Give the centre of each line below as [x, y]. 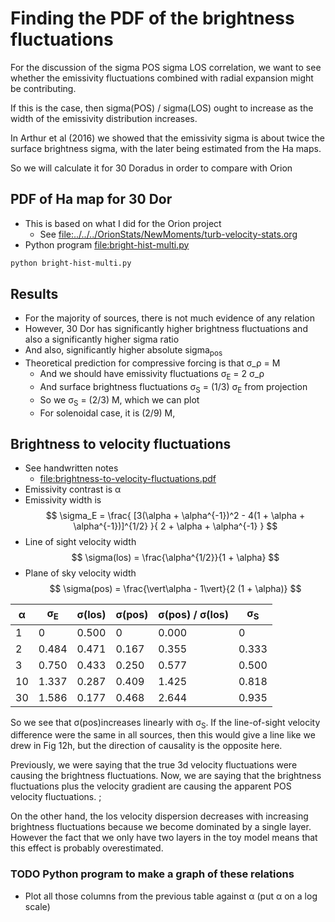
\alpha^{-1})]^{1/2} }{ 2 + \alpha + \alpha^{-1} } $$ [175, 526]
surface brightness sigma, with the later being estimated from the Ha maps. [166, 148]
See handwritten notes [71, 468]
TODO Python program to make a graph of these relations [152, 874]
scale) [37, 906]
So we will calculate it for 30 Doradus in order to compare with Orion [151, 168]
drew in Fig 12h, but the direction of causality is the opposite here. [146, 746]
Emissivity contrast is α [73, 489]
